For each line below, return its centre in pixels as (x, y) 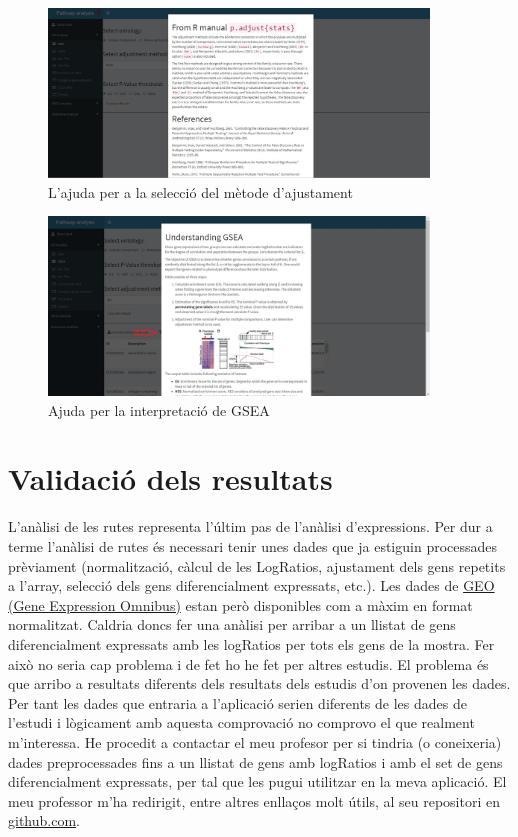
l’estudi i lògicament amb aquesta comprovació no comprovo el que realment (241, 722)
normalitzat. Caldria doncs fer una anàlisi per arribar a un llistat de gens (232, 624)
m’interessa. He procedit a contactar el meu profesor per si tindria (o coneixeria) (255, 741)
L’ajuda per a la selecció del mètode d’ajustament (200, 191)
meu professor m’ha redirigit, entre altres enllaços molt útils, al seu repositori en (254, 800)
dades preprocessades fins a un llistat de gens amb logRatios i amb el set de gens (255, 761)
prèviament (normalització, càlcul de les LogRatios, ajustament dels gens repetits (257, 565)
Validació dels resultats (170, 478)
